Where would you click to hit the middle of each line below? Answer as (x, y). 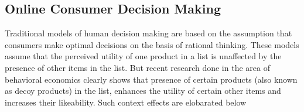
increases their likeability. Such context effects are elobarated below (126, 102)
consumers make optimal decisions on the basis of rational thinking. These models (152, 44)
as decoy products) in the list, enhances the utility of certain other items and (143, 91)
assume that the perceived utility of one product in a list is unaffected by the (143, 56)
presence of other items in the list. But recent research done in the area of (137, 67)
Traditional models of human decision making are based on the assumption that (148, 33)
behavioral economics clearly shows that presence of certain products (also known (151, 79)
